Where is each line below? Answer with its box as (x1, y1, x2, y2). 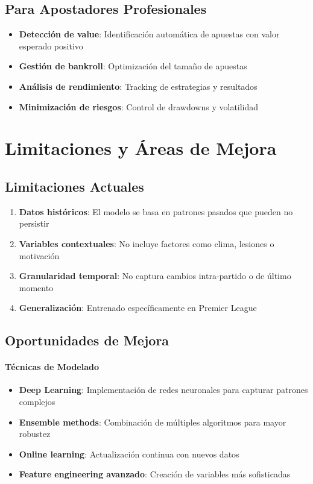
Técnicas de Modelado (5, 360, 100, 373)
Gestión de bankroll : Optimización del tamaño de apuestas (19, 60, 247, 72)
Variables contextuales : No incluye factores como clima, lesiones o (19, 237, 274, 250)
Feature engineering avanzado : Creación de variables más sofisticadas (19, 468, 291, 480)
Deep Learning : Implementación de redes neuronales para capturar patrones (19, 383, 308, 396)
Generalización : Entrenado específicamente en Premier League (19, 301, 257, 314)
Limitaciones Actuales (5, 177, 144, 195)
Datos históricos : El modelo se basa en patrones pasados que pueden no (19, 205, 293, 218)
